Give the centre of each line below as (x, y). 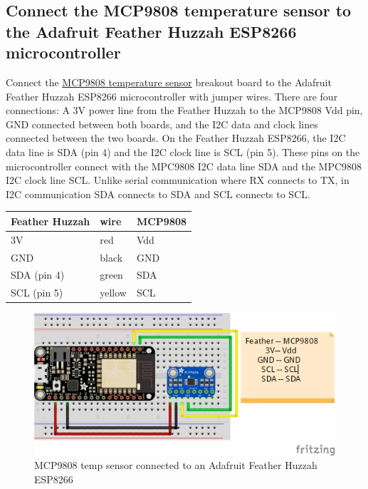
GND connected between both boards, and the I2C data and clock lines (162, 124)
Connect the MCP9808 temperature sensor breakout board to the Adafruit (169, 82)
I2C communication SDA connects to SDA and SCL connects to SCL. (158, 194)
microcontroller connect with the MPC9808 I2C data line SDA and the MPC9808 (184, 166)
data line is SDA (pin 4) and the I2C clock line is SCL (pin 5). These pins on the (183, 151)
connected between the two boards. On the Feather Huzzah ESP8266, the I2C (176, 138)
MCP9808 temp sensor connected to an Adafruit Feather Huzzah (176, 465)
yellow (113, 293)
